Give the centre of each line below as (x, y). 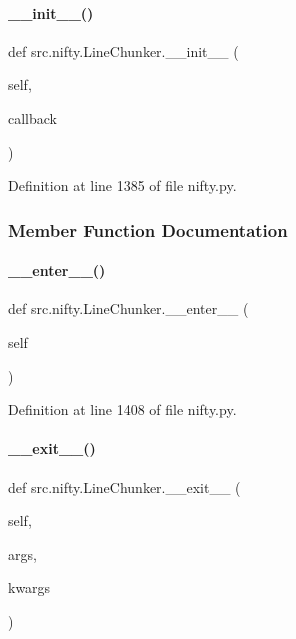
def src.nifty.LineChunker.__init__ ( (123, 50)
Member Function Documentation (148, 229)
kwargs (29, 587)
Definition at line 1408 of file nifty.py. (122, 409)
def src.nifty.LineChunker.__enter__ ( (128, 308)
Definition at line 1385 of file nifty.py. (122, 185)
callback (32, 117)
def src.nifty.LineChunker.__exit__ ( (124, 486)
